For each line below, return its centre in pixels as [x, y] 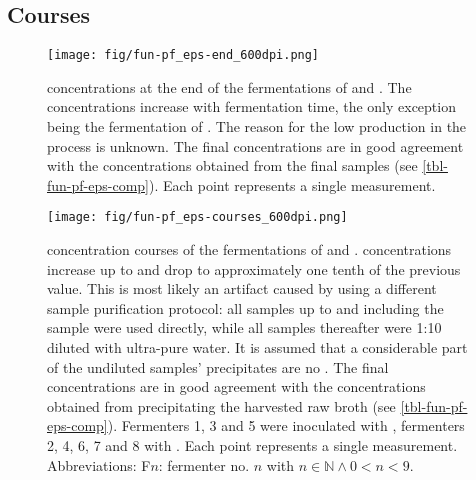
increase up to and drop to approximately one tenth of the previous [254, 268]
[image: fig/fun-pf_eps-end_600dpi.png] [183, 55]
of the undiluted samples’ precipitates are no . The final [218, 366]
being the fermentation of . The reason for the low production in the [257, 126]
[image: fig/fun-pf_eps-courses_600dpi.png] [197, 217]
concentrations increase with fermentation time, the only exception [251, 106]
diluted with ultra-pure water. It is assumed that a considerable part [257, 347]
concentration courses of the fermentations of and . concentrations [249, 249]
